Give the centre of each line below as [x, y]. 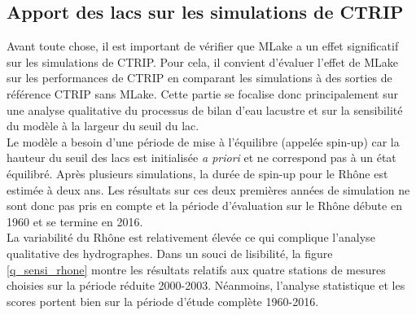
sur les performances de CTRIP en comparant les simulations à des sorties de [199, 78]
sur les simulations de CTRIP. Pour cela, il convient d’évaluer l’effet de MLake [203, 61]
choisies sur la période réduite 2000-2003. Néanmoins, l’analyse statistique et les [206, 285]
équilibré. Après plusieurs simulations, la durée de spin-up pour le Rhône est [197, 173]
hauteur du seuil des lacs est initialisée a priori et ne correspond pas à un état [201, 157]
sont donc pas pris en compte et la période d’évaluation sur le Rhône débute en [204, 206]
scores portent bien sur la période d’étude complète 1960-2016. [163, 301]
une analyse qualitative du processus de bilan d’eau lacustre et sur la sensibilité [205, 109]
